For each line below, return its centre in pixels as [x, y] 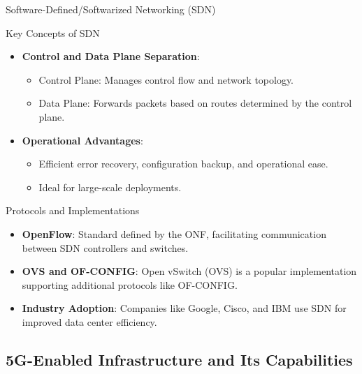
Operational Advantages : [82, 140]
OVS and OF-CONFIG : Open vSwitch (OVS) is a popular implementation [189, 271]
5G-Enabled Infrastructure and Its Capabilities [179, 359]
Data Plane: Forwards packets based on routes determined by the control [195, 103]
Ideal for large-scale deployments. [110, 187]
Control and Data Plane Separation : [111, 56]
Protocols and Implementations [73, 210]
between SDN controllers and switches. [105, 247]
